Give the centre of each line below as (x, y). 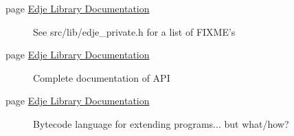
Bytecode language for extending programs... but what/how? (161, 123)
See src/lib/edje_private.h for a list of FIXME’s (134, 31)
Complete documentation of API (102, 77)
